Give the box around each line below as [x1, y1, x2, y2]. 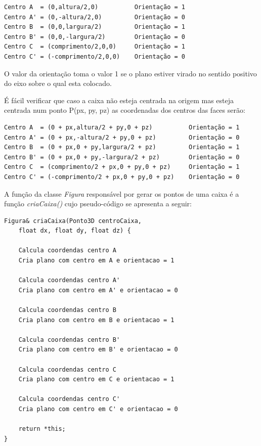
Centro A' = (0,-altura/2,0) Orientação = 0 [4, 13, 185, 21]
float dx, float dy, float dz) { [18, 227, 131, 235]
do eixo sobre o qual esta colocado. [4, 78, 112, 88]
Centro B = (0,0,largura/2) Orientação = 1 [4, 23, 185, 31]
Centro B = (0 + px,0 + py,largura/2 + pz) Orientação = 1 [4, 144, 240, 151]
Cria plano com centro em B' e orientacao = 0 [18, 346, 178, 353]
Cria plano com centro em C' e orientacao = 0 [18, 405, 178, 413]
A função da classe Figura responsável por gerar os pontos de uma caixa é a [4, 188, 239, 199]
